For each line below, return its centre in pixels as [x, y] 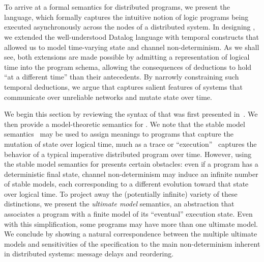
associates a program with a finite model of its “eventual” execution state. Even [128, 214]
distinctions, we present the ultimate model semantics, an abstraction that [119, 204]
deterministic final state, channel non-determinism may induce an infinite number [131, 174]
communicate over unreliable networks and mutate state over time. [108, 97]
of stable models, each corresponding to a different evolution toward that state [126, 184]
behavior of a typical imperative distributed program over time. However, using [128, 154]
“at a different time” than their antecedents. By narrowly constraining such [122, 77]
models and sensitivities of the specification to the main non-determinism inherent [132, 243]
